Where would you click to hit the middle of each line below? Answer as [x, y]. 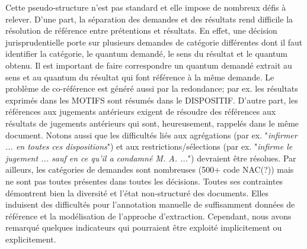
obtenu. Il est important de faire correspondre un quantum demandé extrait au [149, 65]
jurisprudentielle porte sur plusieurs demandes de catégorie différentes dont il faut [154, 42]
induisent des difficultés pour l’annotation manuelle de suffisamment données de [150, 204]
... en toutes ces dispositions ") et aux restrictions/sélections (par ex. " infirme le [149, 146]
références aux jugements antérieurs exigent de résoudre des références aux [141, 111]
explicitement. [31, 239]
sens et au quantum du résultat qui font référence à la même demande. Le [140, 77]
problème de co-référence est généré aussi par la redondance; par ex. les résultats [152, 88]
